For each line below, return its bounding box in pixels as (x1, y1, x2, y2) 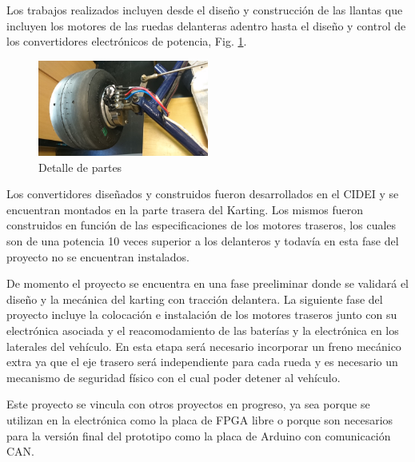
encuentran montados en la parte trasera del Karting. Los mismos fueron (6, 201, 364, 217)
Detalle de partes (38, 158, 122, 175)
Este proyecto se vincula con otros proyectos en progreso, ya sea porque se (6, 396, 370, 412)
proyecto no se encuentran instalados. (6, 248, 190, 265)
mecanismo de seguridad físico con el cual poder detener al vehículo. (6, 368, 341, 385)
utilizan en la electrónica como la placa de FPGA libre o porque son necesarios (6, 411, 393, 428)
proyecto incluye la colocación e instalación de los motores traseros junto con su (6, 306, 397, 323)
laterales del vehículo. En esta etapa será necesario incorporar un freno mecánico (6, 337, 401, 354)
